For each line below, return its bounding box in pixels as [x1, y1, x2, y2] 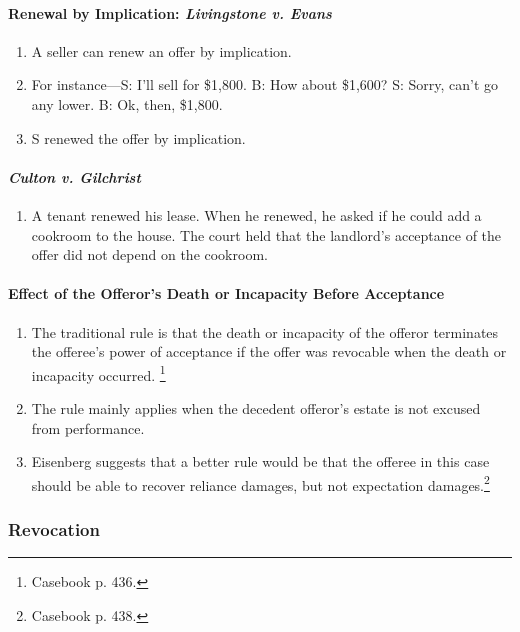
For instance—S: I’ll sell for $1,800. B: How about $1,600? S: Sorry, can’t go [31, 74, 499, 95]
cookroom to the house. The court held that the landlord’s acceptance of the [31, 224, 502, 245]
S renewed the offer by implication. [31, 127, 246, 148]
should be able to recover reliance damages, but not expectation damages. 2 [31, 471, 490, 495]
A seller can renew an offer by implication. [31, 40, 292, 61]
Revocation [8, 516, 100, 541]
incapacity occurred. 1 [31, 361, 166, 385]
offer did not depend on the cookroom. [31, 244, 268, 265]
